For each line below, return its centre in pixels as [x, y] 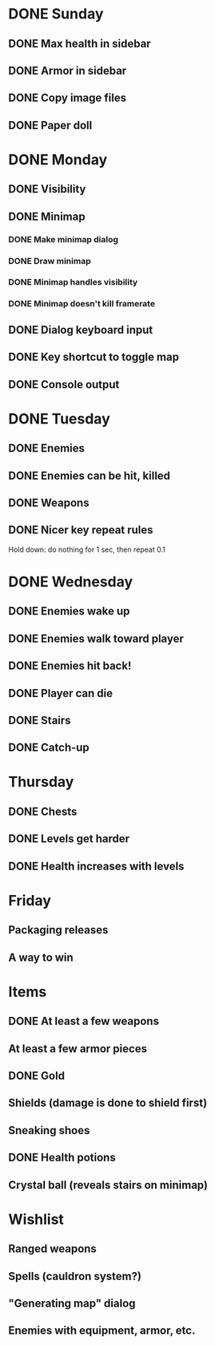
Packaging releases [58, 930]
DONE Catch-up [49, 748]
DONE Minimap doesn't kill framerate [82, 304]
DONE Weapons [49, 502]
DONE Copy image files [67, 98]
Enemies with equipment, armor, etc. [102, 1331]
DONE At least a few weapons [84, 1021]
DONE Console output [64, 385]
